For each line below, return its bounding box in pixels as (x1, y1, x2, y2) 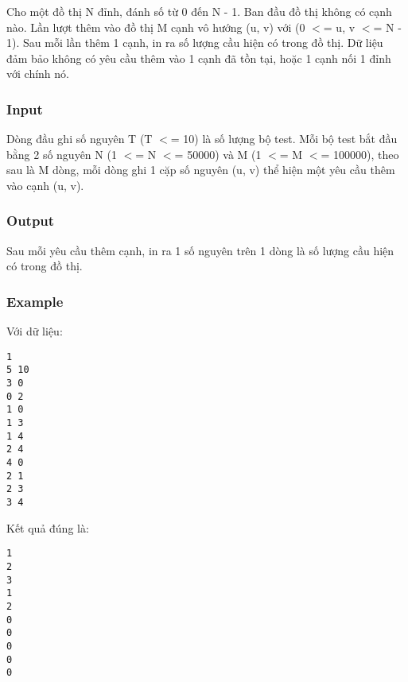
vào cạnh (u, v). (6, 176, 84, 193)
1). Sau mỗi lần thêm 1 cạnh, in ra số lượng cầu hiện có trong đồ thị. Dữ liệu (6, 34, 383, 51)
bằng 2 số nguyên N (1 (6, 145, 117, 162)
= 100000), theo (321, 145, 399, 162)
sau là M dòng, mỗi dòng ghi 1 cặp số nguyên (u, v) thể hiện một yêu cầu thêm (6, 161, 395, 178)
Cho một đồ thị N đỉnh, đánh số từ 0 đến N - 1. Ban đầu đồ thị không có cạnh (6, 3, 392, 19)
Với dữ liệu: (6, 323, 63, 339)
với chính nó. (6, 65, 69, 82)
